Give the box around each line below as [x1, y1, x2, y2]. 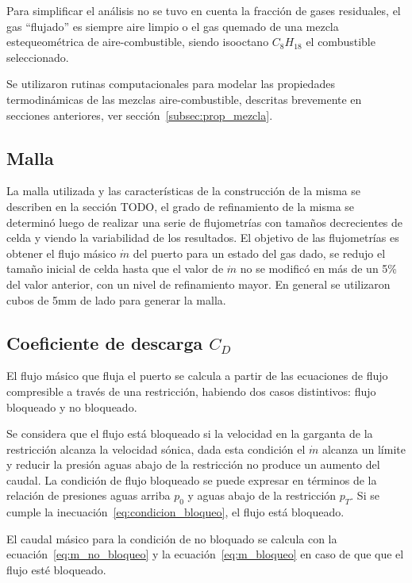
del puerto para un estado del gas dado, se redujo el [133, 244, 386, 261]
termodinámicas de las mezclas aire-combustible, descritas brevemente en [6, 90, 362, 107]
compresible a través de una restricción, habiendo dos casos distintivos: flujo [6, 382, 376, 399]
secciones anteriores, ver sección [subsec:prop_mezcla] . [6, 106, 273, 123]
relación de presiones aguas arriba [6, 487, 171, 504]
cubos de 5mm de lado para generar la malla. [6, 291, 226, 308]
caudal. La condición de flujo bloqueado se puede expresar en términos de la [6, 471, 377, 488]
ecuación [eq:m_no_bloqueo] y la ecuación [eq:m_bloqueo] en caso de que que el [6, 546, 404, 562]
